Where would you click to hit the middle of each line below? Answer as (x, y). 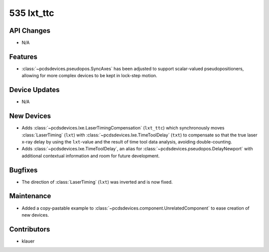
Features (23, 57)
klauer (28, 241)
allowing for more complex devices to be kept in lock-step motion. (89, 76)
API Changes (30, 31)
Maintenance (30, 196)
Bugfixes (23, 170)
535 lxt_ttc (32, 13)
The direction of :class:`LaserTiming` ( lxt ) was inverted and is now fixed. (97, 182)
